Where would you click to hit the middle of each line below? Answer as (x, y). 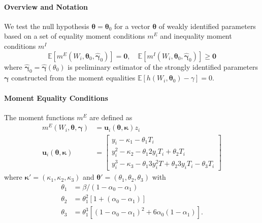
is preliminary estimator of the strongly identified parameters (163, 66)
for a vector (132, 26)
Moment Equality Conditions (56, 97)
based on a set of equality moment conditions (75, 36)
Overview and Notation (46, 6)
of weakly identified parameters (207, 26)
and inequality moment (196, 36)
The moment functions (39, 117)
